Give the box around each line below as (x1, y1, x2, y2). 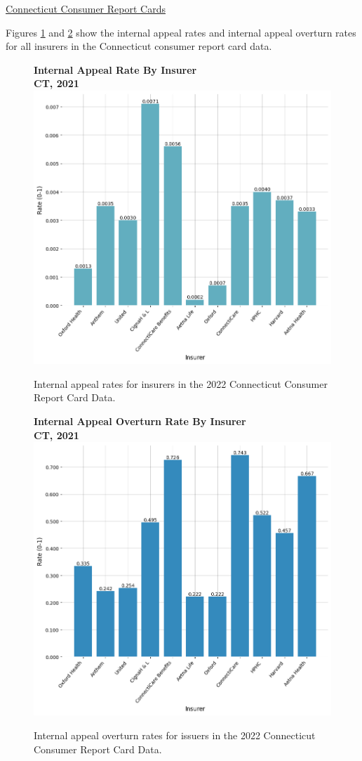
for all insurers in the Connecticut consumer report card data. (6, 39, 272, 53)
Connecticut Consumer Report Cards (6, 1, 166, 15)
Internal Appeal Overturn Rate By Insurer (34, 414, 246, 429)
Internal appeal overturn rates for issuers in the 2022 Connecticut (34, 728, 316, 743)
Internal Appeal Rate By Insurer (34, 62, 197, 77)
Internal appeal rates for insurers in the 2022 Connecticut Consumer (34, 376, 328, 391)
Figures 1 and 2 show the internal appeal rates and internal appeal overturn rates (6, 25, 356, 39)
